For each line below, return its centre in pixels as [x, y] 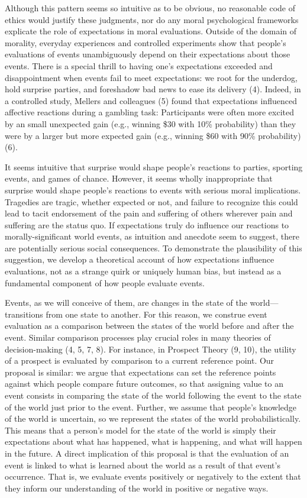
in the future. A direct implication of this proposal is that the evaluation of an [147, 453]
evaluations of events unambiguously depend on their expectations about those [148, 54]
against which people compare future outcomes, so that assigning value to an [144, 384]
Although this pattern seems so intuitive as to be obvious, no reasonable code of [150, 8]
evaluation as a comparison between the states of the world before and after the [149, 326]
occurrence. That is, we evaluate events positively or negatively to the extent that [153, 476]
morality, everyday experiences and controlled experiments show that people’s [146, 42]
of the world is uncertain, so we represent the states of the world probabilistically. [153, 418]
